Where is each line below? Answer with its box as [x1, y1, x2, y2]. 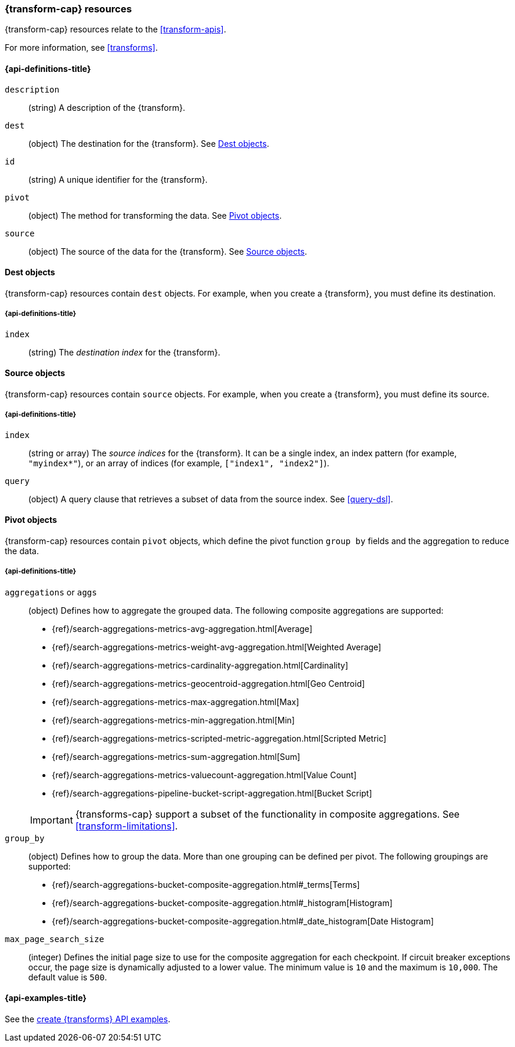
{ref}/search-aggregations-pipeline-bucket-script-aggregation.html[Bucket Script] [52, 788, 372, 798]
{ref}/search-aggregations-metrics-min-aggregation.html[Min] [52, 715, 295, 725]
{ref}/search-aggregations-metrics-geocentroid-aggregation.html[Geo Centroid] [52, 678, 365, 689]
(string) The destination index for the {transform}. [28, 347, 220, 357]
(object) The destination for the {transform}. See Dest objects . [28, 138, 269, 149]
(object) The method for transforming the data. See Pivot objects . [28, 210, 282, 220]
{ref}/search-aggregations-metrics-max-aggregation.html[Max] [52, 696, 299, 707]
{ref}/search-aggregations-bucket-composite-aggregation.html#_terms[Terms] [52, 879, 360, 890]
